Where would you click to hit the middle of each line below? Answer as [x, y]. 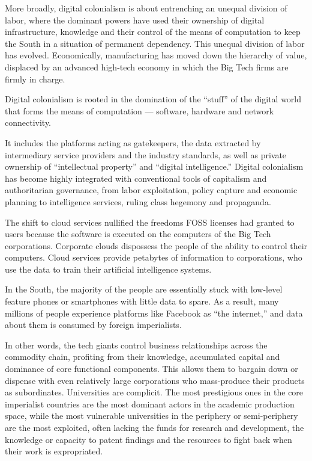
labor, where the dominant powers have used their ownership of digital [135, 20]
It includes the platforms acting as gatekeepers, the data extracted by [133, 142]
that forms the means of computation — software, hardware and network [139, 110]
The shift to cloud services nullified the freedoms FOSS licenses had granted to [150, 222]
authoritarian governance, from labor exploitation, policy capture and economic [151, 190]
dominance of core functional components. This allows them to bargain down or [151, 369]
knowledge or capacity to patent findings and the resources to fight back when [148, 439]
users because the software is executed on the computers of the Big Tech [138, 234]
